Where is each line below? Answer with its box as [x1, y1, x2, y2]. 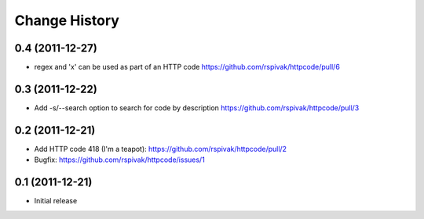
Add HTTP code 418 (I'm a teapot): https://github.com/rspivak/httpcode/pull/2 [34, 144, 287, 153]
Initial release [34, 196, 78, 206]
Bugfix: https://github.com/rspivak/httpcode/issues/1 [34, 155, 206, 164]
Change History [14, 12, 119, 29]
